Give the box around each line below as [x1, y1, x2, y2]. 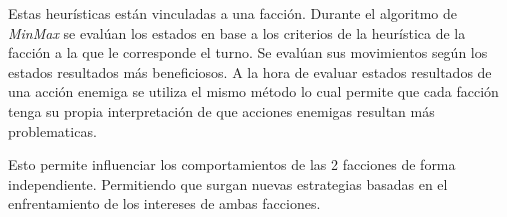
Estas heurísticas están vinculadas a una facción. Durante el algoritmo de [8, 3, 457, 23]
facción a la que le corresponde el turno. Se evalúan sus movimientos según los [8, 42, 488, 63]
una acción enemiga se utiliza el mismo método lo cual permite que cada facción [8, 81, 499, 102]
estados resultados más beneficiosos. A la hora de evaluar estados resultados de [8, 61, 492, 82]
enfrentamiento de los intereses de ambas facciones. [8, 193, 321, 214]
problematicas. [8, 120, 97, 141]
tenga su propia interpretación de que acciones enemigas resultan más [8, 100, 435, 121]
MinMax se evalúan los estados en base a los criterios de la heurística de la [8, 22, 466, 43]
